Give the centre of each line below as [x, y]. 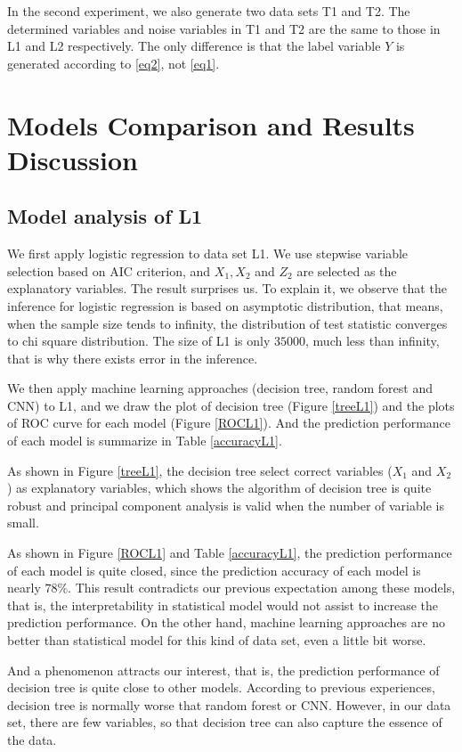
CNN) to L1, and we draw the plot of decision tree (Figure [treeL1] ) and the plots [231, 405]
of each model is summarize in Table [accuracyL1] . [145, 441]
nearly [24, 588]
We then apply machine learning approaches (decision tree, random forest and [220, 388]
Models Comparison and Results [211, 124]
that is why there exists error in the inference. [133, 358]
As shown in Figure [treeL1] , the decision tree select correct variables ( [200, 470]
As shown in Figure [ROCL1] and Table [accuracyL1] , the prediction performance [230, 553]
